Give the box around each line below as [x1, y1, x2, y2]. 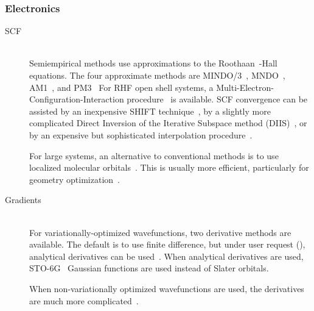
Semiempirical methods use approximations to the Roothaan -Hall [29, 57, 277, 70]
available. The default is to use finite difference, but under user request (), [29, 238, 305, 251]
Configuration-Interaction [29, 93, 124, 105]
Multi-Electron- [216, 80, 274, 93]
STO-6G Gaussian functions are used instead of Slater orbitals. [29, 262, 269, 274]
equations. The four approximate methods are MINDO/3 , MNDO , [29, 69, 285, 81]
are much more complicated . [29, 294, 139, 307]
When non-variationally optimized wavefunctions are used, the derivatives [29, 282, 304, 295]
